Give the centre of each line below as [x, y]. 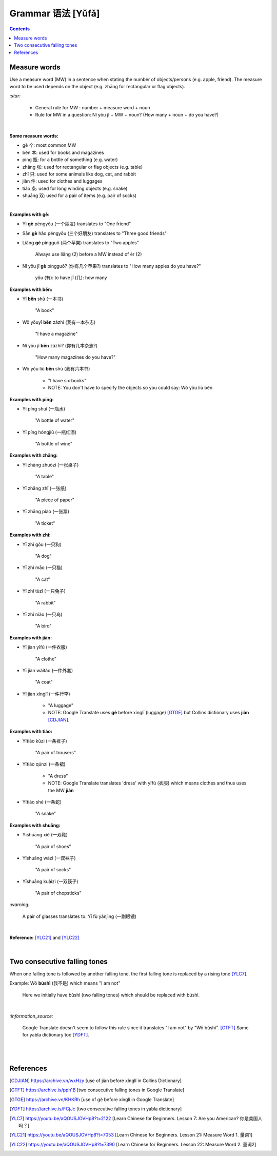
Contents [20, 29]
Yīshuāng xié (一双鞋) [45, 835]
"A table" [44, 477]
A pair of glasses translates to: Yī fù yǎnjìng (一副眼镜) [80, 916]
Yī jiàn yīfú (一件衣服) [45, 647]
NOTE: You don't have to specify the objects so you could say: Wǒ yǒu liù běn [130, 388]
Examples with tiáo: [31, 732]
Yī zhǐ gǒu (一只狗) [42, 544]
